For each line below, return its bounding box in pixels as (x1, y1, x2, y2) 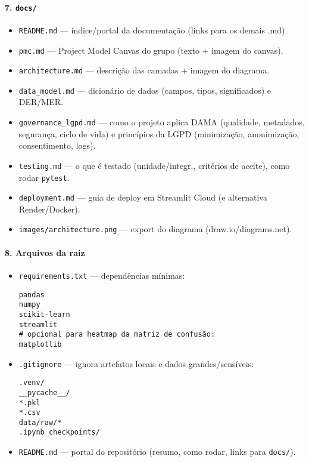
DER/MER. (18, 96, 63, 108)
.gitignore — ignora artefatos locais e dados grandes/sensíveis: (18, 357, 254, 369)
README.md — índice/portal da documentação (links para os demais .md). (18, 23, 288, 36)
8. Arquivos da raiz (5, 246, 85, 258)
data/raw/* (18, 418, 62, 427)
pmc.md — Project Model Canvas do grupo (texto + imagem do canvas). (18, 44, 283, 56)
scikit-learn (18, 310, 70, 319)
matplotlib (18, 340, 62, 349)
